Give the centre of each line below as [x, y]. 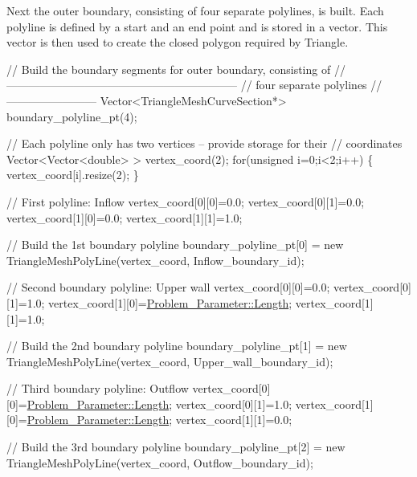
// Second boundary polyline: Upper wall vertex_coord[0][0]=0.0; [168, 287]
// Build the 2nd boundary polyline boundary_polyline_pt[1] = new [177, 346]
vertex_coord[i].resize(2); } [73, 175]
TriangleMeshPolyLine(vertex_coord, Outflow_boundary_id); [160, 462]
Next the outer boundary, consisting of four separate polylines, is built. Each [195, 10]
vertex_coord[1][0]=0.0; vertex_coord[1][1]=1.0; [125, 217]
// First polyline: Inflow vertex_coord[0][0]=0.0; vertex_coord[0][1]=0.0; [186, 201]
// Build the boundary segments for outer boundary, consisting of [169, 69]
